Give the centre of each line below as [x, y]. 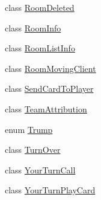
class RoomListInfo [40, 48]
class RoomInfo [33, 27]
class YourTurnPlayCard [50, 190]
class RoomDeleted [40, 7]
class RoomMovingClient [50, 68]
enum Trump [29, 129]
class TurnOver [33, 150]
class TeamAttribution [46, 108]
